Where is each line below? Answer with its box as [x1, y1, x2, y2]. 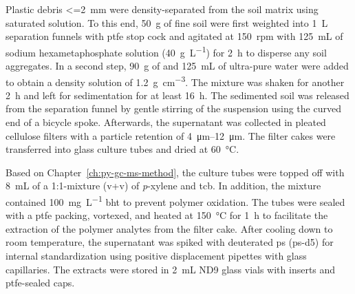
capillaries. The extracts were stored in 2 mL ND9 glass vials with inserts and [6, 262, 336, 276]
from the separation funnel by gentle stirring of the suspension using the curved [6, 101, 341, 116]
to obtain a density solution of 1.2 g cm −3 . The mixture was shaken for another [6, 72, 345, 89]
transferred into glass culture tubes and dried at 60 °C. [6, 142, 239, 156]
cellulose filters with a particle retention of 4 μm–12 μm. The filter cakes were [6, 128, 336, 143]
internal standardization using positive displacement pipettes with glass [6, 249, 307, 263]
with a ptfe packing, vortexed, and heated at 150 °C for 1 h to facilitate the [6, 208, 328, 222]
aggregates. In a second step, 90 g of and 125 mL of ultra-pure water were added [6, 59, 349, 73]
